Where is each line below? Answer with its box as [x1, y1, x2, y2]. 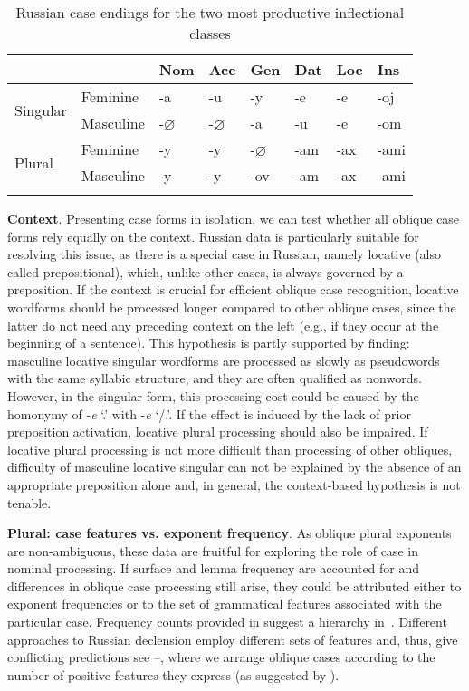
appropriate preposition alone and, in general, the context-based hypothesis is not [7, 475, 461, 494]
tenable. [7, 493, 52, 512]
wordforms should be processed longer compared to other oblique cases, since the [7, 297, 456, 316]
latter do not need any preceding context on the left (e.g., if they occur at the [7, 315, 439, 334]
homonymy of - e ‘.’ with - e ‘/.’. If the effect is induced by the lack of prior [7, 404, 411, 423]
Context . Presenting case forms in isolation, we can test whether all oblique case [7, 209, 460, 227]
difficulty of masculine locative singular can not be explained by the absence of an [7, 457, 462, 476]
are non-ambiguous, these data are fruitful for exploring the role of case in [7, 541, 418, 560]
